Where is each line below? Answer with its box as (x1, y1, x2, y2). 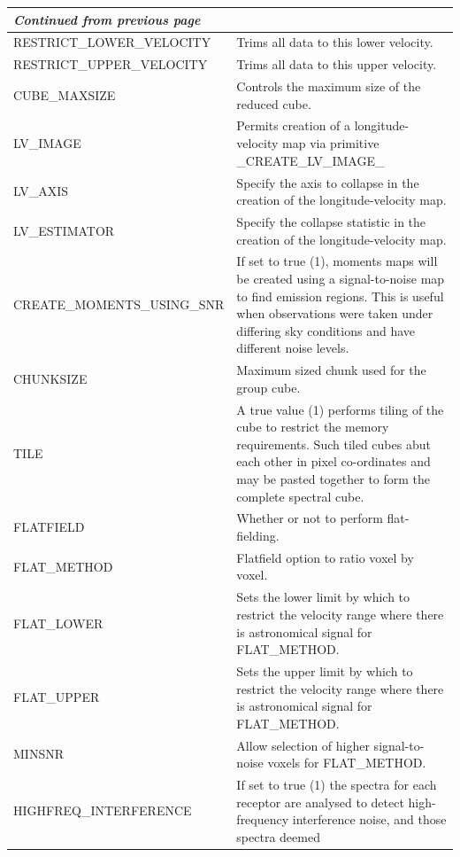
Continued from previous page (13, 10, 201, 28)
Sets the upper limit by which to (236, 661, 413, 680)
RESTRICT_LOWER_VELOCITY (13, 33, 211, 51)
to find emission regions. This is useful (236, 286, 444, 305)
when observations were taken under (236, 304, 433, 323)
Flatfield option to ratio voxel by (236, 548, 414, 566)
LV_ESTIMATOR (13, 221, 115, 239)
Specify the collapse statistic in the (236, 212, 426, 230)
